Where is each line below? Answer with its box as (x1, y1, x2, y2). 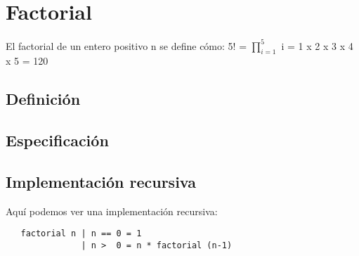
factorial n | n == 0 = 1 (20, 229, 142, 239)
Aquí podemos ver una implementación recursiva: (6, 203, 218, 218)
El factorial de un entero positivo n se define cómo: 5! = (6, 38, 247, 53)
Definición (6, 88, 81, 110)
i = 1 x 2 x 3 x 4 (281, 38, 353, 53)
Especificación (6, 129, 109, 151)
